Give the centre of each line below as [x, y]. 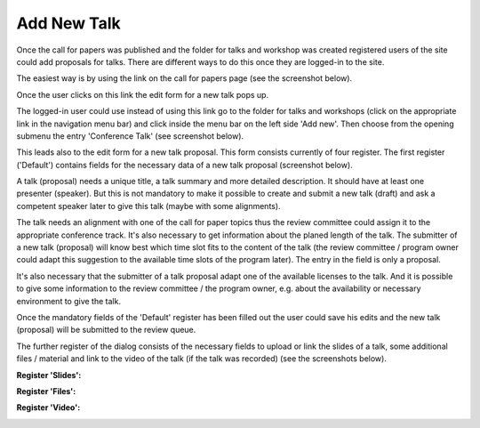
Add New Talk [68, 23]
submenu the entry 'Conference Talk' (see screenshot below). [130, 136]
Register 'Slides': [49, 375]
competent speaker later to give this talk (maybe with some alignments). [148, 206]
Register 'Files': [46, 391]
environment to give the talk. [69, 301]
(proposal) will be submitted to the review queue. [106, 330]
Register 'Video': [48, 408]
